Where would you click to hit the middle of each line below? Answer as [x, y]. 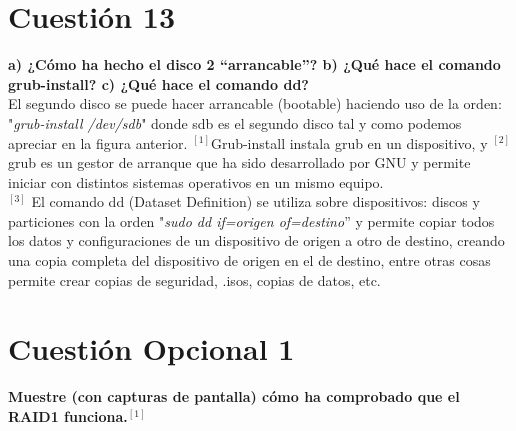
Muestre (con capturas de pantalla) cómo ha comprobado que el [234, 396]
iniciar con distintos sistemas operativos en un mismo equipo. [196, 181]
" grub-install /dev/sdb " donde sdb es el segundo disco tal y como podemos [235, 122]
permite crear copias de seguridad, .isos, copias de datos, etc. [194, 279]
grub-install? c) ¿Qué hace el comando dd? [158, 83]
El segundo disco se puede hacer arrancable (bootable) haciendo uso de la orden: [255, 103]
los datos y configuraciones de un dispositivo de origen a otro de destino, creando [256, 240]
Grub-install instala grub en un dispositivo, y [349, 142]
